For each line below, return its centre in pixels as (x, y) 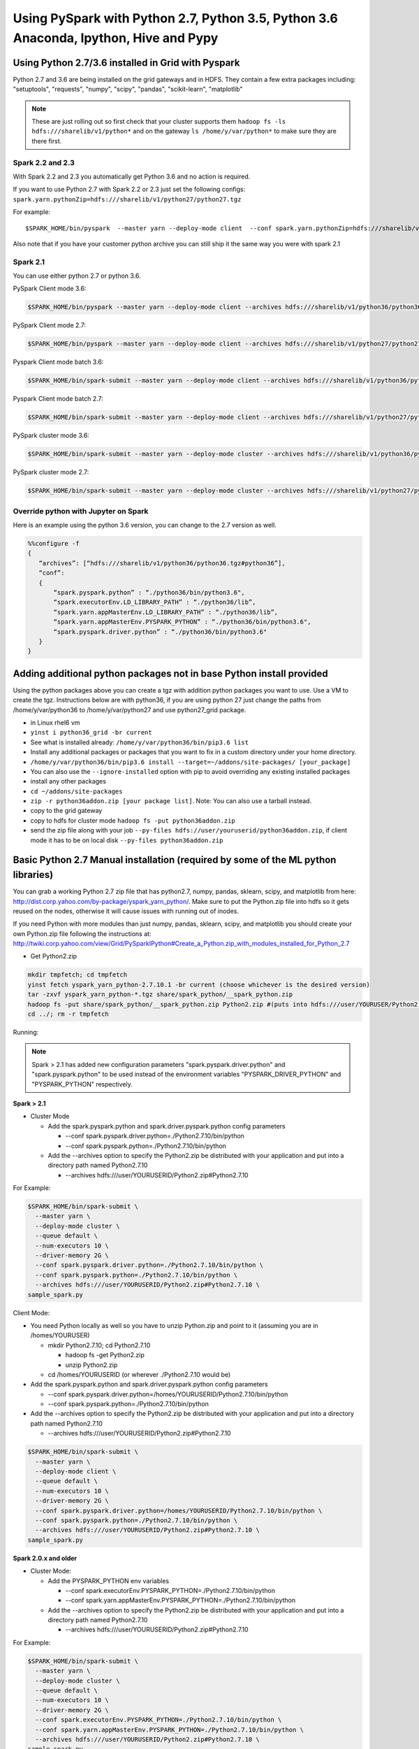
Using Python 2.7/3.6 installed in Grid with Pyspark (126, 63)
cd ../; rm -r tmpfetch (68, 1014)
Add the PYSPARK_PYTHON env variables (109, 1580)
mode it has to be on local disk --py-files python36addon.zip (127, 840)
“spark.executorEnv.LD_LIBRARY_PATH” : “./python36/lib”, (155, 602)
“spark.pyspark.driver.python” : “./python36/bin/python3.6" (160, 632)
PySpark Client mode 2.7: (50, 325)
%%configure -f (53, 543)
